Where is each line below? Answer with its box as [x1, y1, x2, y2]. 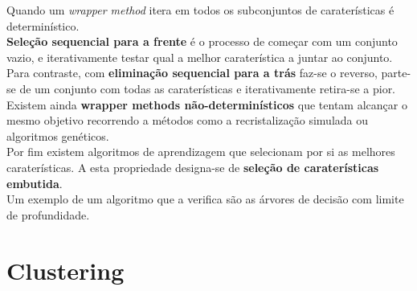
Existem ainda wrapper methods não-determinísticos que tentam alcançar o [6, 96, 407, 113]
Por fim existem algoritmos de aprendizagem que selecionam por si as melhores [6, 143, 395, 160]
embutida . [6, 174, 63, 191]
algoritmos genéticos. [6, 127, 109, 144]
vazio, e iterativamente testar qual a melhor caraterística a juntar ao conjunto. [6, 48, 393, 65]
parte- [381, 64, 411, 81]
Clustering [6, 253, 125, 286]
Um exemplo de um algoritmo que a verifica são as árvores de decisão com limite [6, 191, 404, 207]
